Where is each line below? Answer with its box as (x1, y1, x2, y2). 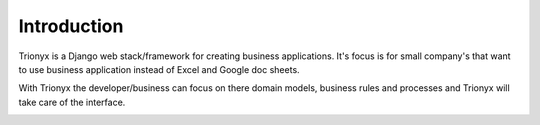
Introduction (18, 15, 124, 37)
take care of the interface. (18, 96, 126, 108)
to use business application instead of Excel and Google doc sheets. (18, 63, 300, 75)
